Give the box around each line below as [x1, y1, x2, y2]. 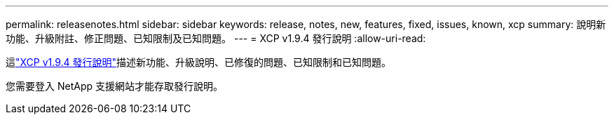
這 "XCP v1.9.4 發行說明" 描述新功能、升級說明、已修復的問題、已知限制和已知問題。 [6, 56, 392, 68]
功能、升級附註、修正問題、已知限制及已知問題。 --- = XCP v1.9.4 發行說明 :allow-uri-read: [6, 32, 426, 44]
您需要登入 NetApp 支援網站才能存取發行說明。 [6, 80, 223, 92]
